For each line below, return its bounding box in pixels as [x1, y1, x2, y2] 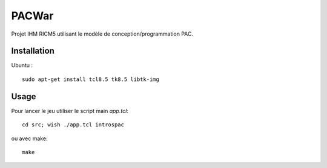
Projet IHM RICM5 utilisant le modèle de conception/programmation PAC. [11, 30, 194, 37]
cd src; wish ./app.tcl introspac [22, 121, 124, 128]
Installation [11, 46, 54, 56]
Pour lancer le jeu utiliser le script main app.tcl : [11, 107, 128, 114]
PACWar [11, 9, 54, 22]
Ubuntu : [11, 62, 33, 69]
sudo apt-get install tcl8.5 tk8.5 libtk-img [22, 76, 160, 83]
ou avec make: [11, 135, 48, 142]
